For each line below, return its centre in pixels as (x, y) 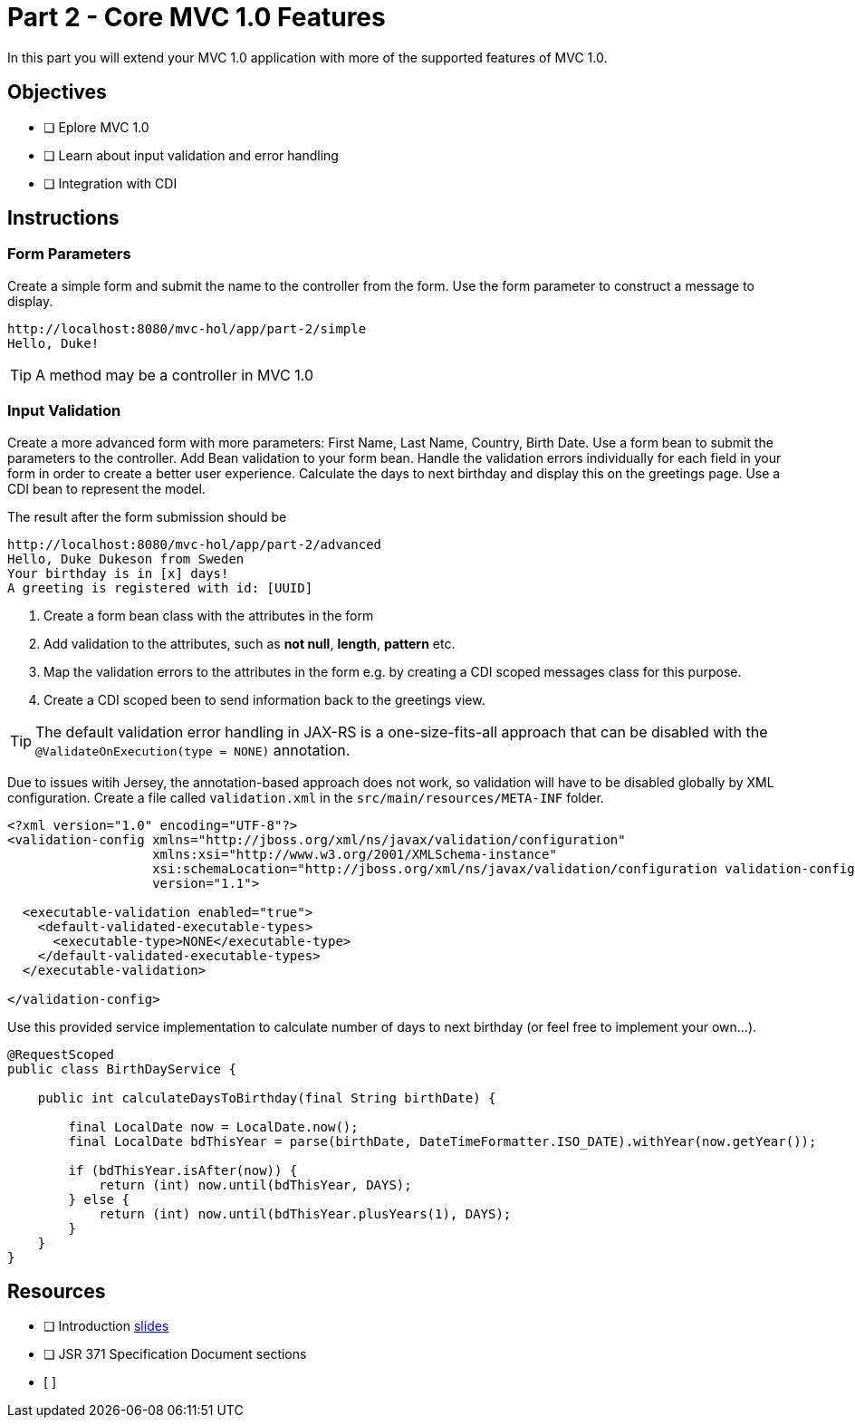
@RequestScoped (61, 1054)
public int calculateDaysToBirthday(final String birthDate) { (267, 1098)
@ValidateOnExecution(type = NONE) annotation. (193, 750)
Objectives (57, 92)
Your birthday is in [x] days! (118, 573)
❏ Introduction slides (106, 1326)
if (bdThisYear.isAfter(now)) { (183, 1170)
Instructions (63, 218)
